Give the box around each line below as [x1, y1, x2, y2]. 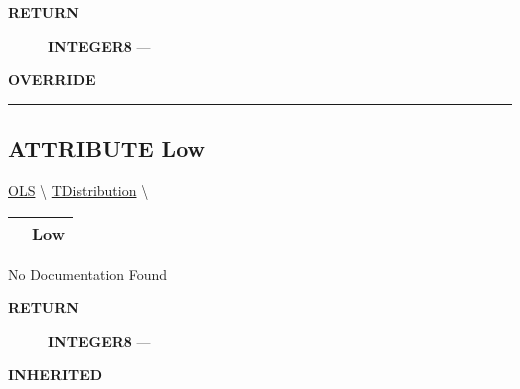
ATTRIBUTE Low [8, 133, 205, 164]
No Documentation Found [8, 263, 168, 284]
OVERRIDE [8, 69, 96, 90]
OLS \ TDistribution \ [8, 179, 149, 200]
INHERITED [8, 364, 103, 385]
